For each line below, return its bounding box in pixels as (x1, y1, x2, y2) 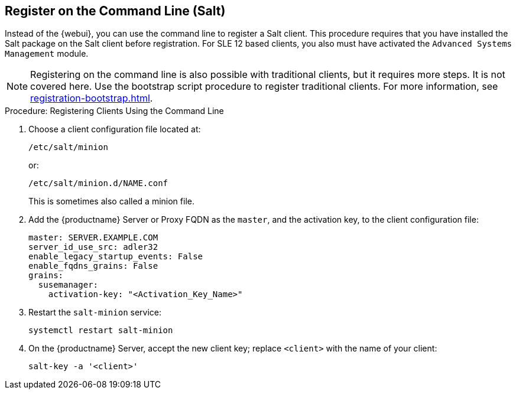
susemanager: (38, 280, 99, 290)
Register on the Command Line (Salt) (5, 4, 226, 18)
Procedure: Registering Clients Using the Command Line (5, 106, 224, 116)
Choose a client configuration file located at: (28, 124, 201, 135)
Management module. (5, 48, 89, 59)
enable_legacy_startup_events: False (28, 252, 203, 262)
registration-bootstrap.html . (30, 92, 153, 105)
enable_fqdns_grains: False (28, 261, 158, 271)
